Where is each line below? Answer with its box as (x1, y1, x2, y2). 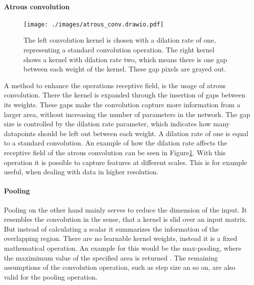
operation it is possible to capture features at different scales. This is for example (4, 157, 247, 167)
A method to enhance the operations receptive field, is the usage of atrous (4, 80, 226, 90)
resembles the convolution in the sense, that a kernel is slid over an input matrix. (4, 214, 247, 224)
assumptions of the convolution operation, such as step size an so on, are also (4, 262, 235, 272)
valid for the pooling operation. (4, 271, 98, 282)
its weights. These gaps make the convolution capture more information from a (4, 99, 241, 110)
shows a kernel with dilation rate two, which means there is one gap (23, 54, 227, 64)
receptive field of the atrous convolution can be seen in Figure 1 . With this (4, 147, 226, 157)
